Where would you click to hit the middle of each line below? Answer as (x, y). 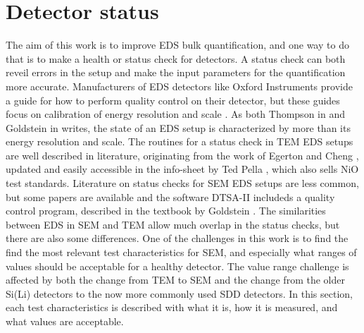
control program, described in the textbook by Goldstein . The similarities (166, 211)
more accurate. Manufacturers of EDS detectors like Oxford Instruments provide (179, 86)
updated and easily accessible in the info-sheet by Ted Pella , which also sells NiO (182, 169)
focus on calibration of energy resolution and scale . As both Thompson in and (175, 114)
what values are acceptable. (65, 321)
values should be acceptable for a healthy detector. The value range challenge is (177, 266)
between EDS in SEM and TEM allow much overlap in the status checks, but (173, 224)
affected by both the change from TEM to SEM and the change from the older (175, 280)
